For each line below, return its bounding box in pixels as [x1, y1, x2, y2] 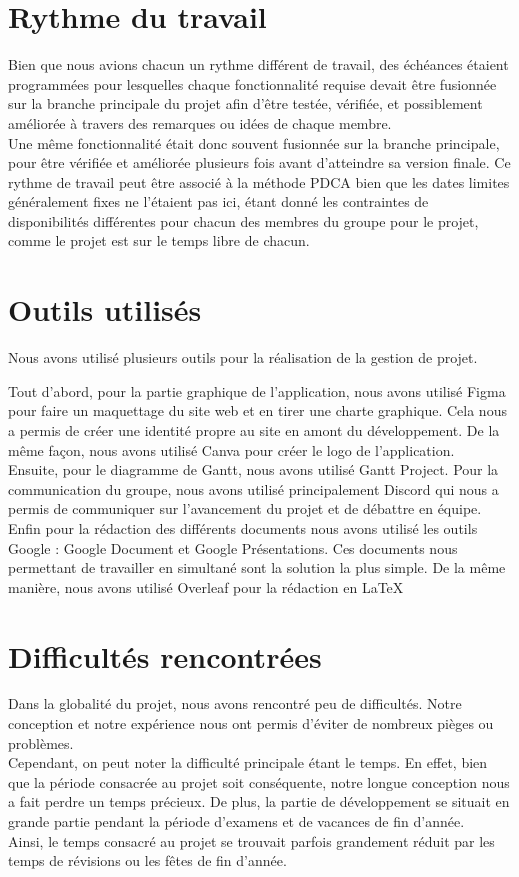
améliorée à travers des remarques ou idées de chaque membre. [8, 112, 392, 133]
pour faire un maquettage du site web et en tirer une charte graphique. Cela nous [8, 400, 507, 421]
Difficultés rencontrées [8, 635, 322, 676]
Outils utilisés [8, 289, 202, 330]
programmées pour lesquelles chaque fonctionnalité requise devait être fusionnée [8, 73, 497, 94]
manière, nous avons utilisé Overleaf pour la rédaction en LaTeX [8, 576, 404, 597]
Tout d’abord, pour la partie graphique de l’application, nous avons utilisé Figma [8, 380, 506, 401]
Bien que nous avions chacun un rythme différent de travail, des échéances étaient [8, 54, 509, 75]
